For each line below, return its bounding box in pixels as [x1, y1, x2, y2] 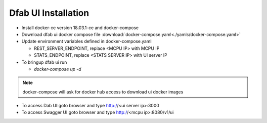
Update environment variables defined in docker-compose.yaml [21, 39, 152, 44]
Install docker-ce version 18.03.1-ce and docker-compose [21, 25, 139, 31]
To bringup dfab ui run [21, 59, 67, 65]
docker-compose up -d [34, 66, 82, 72]
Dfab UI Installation [9, 7, 89, 18]
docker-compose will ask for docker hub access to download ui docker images [22, 89, 183, 95]
